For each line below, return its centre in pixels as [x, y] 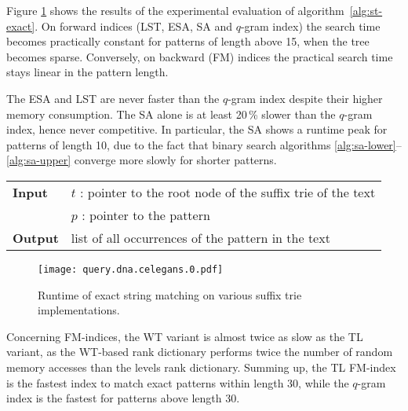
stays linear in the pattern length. [87, 72]
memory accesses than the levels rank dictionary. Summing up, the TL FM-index [201, 367]
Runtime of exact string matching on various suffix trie [170, 294]
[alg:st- [366, 10]
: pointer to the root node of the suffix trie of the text [228, 192]
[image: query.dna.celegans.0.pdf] [131, 269]
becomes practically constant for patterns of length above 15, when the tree [188, 41]
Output [36, 237]
